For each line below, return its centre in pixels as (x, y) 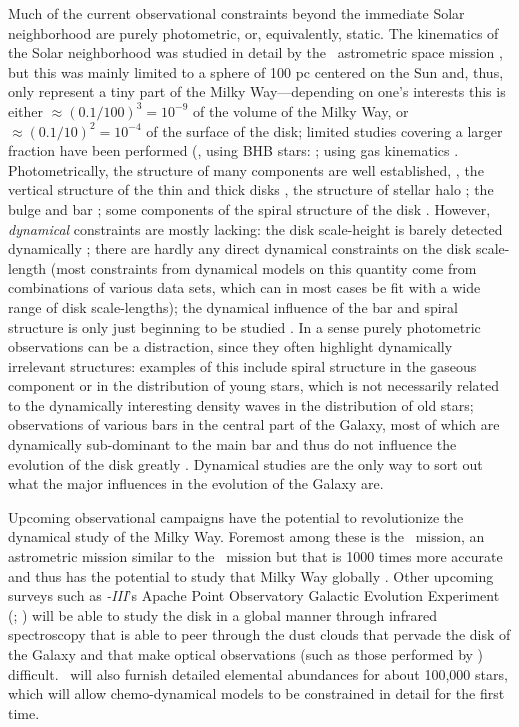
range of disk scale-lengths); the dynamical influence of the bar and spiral (233, 306)
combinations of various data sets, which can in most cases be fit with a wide (244, 287)
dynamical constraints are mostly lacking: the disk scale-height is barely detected (255, 228)
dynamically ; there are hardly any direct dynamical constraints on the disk (240, 248)
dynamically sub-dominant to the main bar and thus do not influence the (232, 444)
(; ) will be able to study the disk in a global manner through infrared (222, 614)
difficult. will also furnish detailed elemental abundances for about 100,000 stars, (258, 673)
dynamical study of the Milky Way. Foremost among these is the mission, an (246, 536)
